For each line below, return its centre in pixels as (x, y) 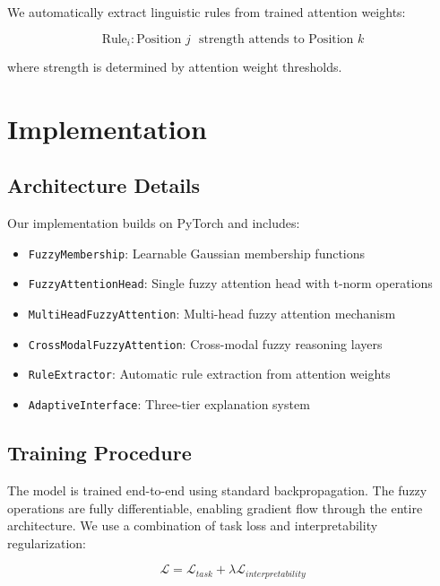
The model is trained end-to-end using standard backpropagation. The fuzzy (217, 490)
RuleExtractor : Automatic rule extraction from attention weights (209, 374)
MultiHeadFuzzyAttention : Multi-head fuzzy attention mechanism (212, 314)
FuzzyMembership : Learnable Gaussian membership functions (197, 253)
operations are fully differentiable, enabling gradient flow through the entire (215, 507)
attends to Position (301, 39)
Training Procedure (99, 453)
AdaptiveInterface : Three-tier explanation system (169, 404)
